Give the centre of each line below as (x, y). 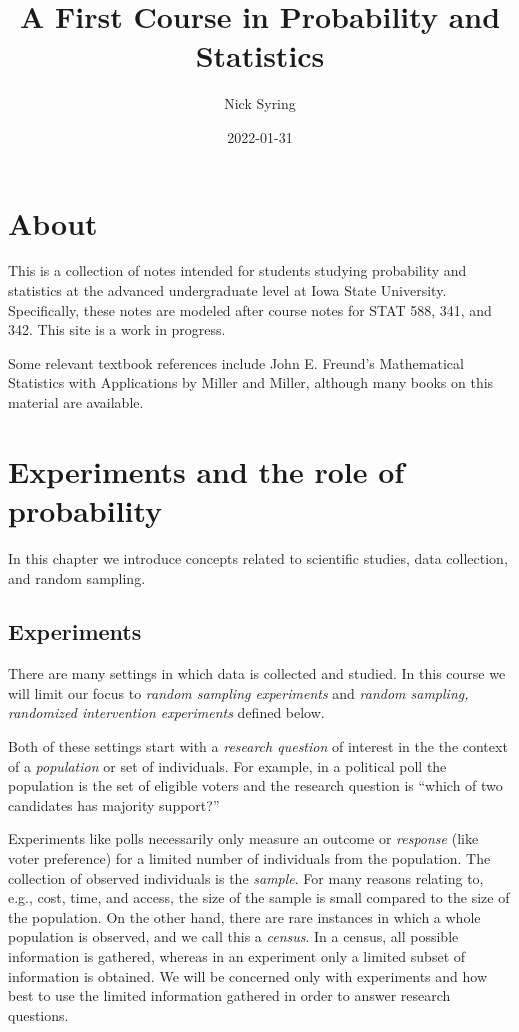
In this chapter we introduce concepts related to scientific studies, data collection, (258, 557)
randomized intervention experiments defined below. (166, 712)
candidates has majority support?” (114, 804)
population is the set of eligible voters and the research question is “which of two (255, 785)
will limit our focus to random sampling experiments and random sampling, (238, 692)
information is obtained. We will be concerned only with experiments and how (248, 975)
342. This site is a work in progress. (117, 329)
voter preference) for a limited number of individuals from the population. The (249, 858)
